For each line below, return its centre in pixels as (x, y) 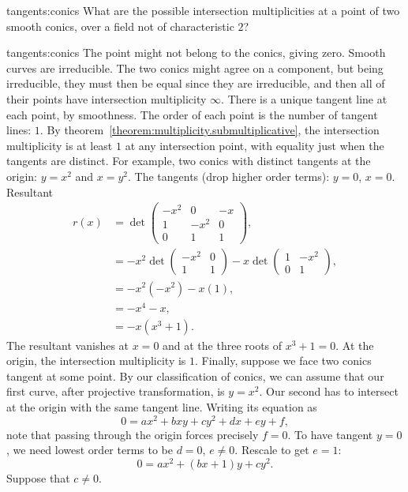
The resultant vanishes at (68, 345)
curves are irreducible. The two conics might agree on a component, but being (195, 68)
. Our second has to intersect (329, 391)
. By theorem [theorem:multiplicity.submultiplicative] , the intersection (210, 130)
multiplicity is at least (60, 145)
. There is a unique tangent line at (304, 98)
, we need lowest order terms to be (90, 450)
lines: (19, 130)
